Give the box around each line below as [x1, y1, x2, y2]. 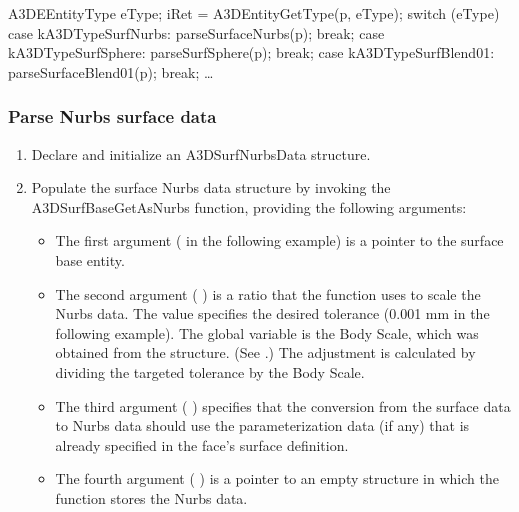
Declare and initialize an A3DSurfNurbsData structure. [31, 143, 371, 164]
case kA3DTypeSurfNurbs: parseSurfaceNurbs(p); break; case [8, 22, 385, 43]
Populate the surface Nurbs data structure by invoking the [31, 177, 391, 198]
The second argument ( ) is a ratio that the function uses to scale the [55, 283, 481, 304]
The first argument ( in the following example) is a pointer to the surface [55, 230, 504, 251]
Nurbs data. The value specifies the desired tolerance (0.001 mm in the [55, 303, 490, 324]
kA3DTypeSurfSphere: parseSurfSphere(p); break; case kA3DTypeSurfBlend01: [8, 42, 495, 63]
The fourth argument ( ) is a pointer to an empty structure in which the [55, 468, 499, 489]
